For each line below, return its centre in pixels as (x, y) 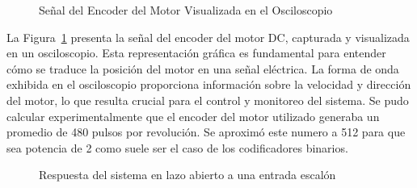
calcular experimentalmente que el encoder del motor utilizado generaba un (193, 116)
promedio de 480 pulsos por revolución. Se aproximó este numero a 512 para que (206, 132)
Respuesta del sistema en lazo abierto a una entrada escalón (187, 175)
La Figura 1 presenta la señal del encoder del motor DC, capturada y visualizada (208, 37)
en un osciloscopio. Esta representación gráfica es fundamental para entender (196, 53)
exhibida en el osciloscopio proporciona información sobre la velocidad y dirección (209, 84)
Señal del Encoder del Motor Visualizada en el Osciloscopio (186, 10)
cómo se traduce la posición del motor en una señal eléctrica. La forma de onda (203, 68)
